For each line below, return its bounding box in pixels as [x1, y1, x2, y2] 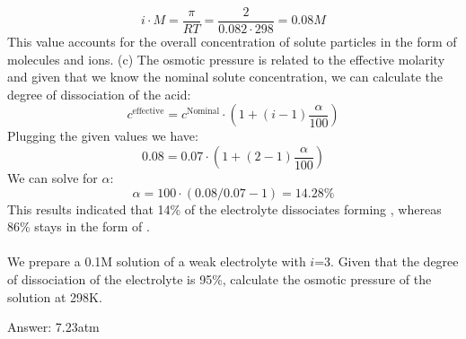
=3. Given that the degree [314, 252, 459, 271]
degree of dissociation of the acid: [7, 84, 191, 103]
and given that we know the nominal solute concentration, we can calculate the [7, 67, 444, 86]
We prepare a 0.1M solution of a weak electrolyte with [7, 252, 306, 271]
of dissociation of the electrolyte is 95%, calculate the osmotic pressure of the [7, 270, 432, 288]
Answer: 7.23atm [7, 317, 100, 336]
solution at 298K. [7, 287, 102, 306]
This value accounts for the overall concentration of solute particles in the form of [7, 32, 457, 51]
